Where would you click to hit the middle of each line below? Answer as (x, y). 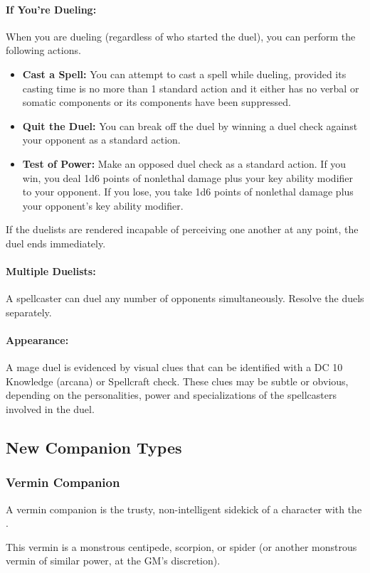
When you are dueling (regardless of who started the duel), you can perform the (181, 36)
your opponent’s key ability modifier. (103, 205)
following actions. (43, 50)
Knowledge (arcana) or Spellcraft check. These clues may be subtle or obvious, (177, 381)
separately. (29, 312)
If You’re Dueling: (51, 9)
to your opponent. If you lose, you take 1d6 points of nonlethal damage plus (188, 192)
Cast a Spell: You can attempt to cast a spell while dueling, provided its (184, 74)
